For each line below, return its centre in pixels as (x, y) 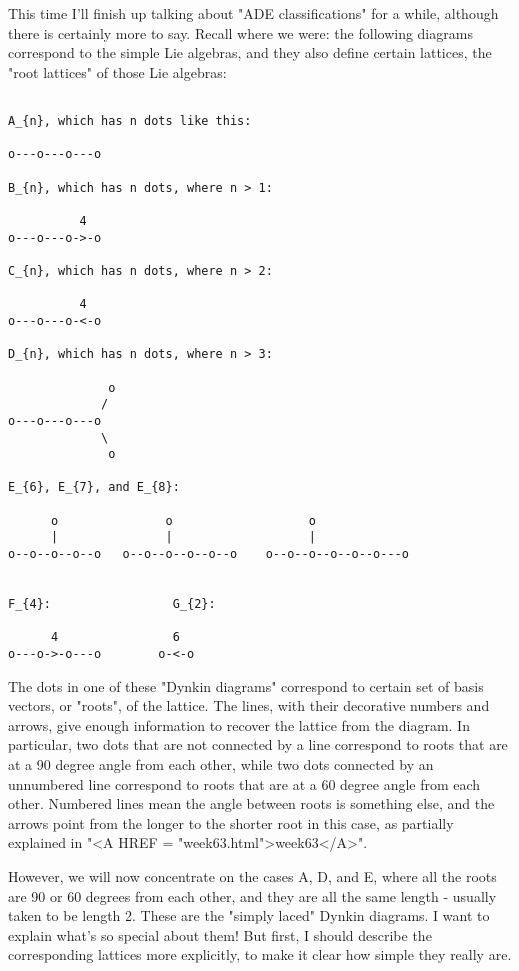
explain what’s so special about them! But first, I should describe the (220, 934)
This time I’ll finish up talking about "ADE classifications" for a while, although (253, 13)
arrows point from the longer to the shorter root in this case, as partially (231, 822)
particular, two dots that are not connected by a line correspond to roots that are (258, 744)
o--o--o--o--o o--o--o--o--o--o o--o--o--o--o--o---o (208, 554)
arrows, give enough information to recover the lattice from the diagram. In (239, 724)
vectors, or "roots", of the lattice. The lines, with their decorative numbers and (249, 705)
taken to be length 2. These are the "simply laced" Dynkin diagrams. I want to (249, 915)
